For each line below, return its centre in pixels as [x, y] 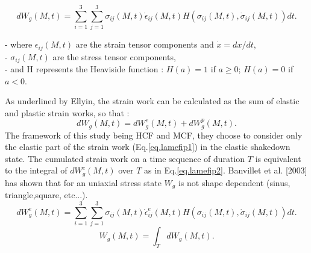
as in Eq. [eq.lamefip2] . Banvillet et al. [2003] [225, 170]
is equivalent [278, 158]
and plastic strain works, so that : [67, 112]
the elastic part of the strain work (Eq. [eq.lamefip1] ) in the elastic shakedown [148, 147]
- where [19, 44]
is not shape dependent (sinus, [234, 182]
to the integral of [36, 170]
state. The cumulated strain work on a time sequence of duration [125, 158]
